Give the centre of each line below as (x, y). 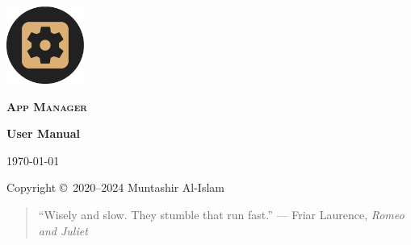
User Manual (43, 133)
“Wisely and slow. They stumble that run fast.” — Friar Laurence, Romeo (221, 214)
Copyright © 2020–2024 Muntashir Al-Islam (115, 187)
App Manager (47, 106)
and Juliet (63, 230)
